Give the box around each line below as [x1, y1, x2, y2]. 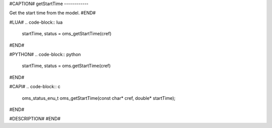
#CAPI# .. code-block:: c [9, 84, 60, 90]
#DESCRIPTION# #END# [9, 116, 60, 122]
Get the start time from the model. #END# [9, 10, 96, 16]
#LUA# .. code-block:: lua [9, 19, 63, 25]
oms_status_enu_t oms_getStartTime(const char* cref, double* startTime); [22, 95, 176, 101]
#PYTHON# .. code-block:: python [9, 51, 81, 57]
